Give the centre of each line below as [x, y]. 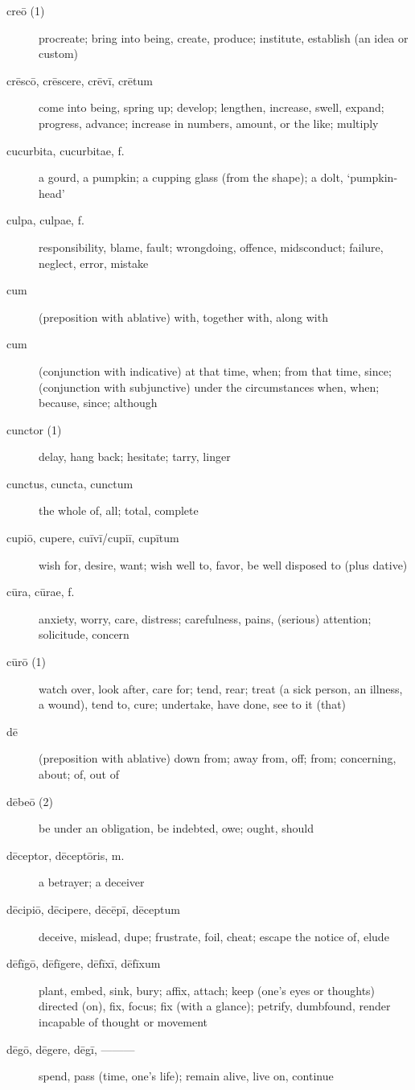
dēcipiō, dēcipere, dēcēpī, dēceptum [93, 909]
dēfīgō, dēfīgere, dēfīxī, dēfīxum [84, 963]
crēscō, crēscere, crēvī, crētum [80, 80]
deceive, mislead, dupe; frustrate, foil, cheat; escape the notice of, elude [214, 936]
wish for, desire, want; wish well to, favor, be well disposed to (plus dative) [223, 564]
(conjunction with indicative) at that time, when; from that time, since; [215, 370]
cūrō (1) [27, 662]
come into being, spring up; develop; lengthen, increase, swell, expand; [212, 107]
